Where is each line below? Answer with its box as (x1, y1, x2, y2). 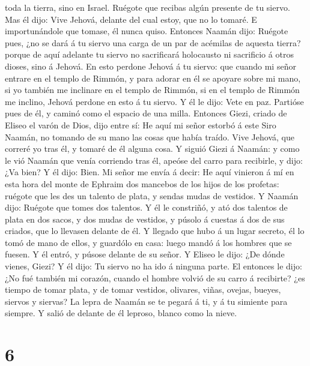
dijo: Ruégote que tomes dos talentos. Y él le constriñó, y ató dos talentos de (5, 201, 288, 214)
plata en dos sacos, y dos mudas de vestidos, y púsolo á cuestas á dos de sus (5, 212, 285, 225)
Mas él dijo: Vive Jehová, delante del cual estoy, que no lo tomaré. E (5, 13, 257, 25)
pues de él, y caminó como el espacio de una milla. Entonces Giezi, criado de (5, 107, 287, 119)
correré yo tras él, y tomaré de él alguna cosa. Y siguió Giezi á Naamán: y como (5, 142, 300, 155)
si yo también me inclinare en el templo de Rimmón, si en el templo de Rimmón (5, 83, 300, 96)
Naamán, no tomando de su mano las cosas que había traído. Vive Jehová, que (5, 130, 294, 143)
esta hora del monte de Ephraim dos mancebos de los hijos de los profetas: (5, 177, 279, 190)
